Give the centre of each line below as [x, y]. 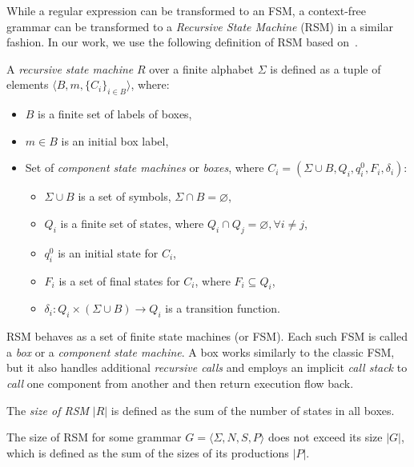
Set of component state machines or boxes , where [145, 168]
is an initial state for [108, 252]
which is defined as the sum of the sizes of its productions [148, 452]
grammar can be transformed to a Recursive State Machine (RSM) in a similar [200, 26]
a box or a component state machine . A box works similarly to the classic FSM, [201, 351]
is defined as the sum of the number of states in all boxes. [253, 410]
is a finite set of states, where [132, 223]
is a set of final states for [119, 280]
